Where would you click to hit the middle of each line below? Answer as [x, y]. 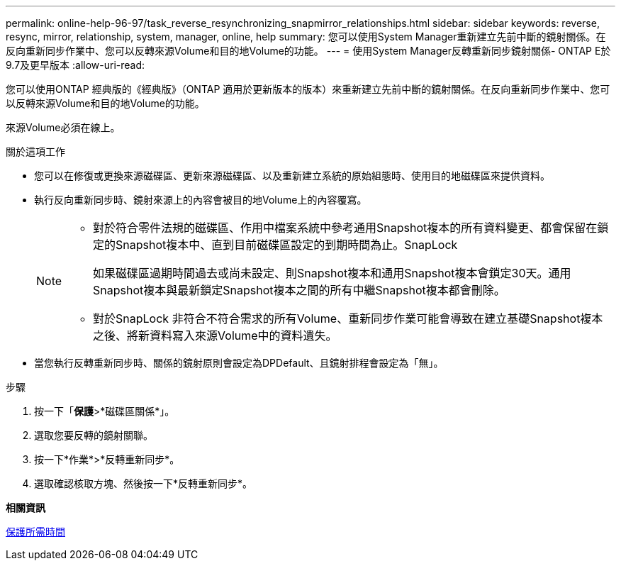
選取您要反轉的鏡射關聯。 [94, 435]
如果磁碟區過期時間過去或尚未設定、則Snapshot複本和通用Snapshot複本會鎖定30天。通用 [332, 273]
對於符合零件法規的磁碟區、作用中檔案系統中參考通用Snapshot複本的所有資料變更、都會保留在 [345, 228]
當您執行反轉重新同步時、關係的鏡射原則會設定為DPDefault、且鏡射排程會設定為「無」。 [239, 363]
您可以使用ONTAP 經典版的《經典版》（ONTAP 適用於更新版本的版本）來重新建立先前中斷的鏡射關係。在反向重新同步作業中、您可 [308, 89]
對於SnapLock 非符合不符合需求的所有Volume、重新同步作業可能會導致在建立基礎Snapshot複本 [348, 318]
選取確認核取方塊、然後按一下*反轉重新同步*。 [144, 483]
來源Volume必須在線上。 [63, 127]
